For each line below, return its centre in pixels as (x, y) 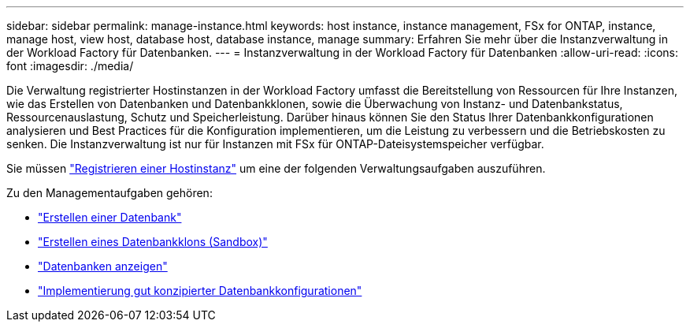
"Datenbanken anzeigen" (103, 266)
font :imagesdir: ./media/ (70, 66)
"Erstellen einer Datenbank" (110, 217)
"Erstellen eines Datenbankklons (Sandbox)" (153, 242)
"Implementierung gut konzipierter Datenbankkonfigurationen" (200, 291)
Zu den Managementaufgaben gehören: (109, 193)
